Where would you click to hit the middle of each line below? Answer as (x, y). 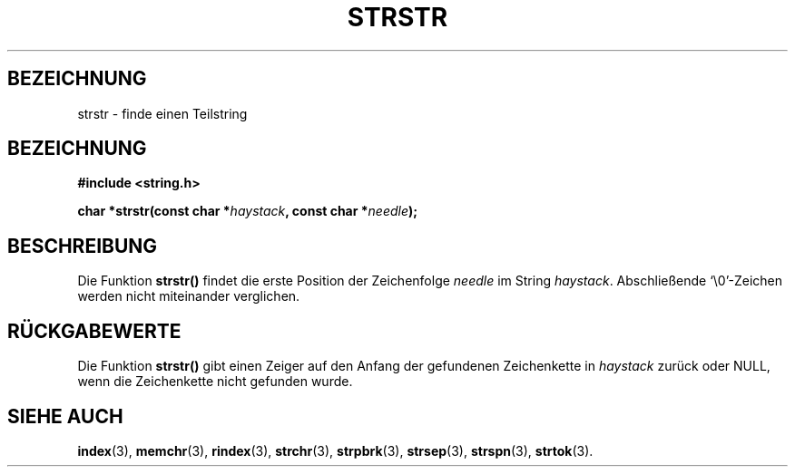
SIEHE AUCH (65, 416)
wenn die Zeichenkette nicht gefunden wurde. (215, 382)
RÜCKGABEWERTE (94, 331)
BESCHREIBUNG (83, 246)
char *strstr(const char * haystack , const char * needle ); (248, 211)
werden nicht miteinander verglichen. (189, 296)
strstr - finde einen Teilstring (162, 113)
